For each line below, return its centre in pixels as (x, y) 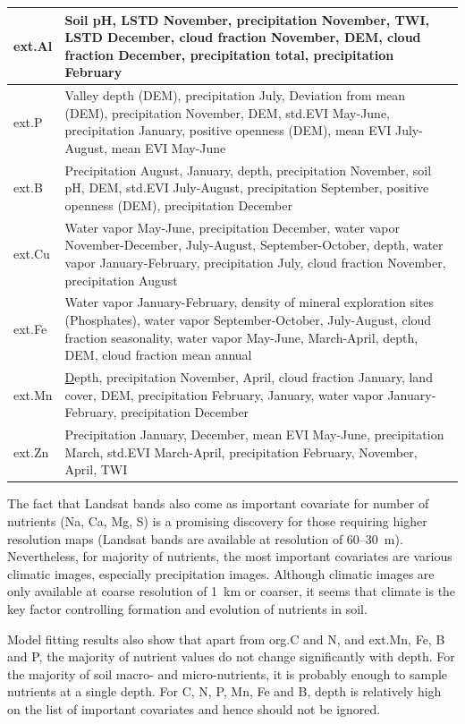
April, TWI (96, 469)
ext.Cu (32, 254)
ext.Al (33, 45)
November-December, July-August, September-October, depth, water (254, 245)
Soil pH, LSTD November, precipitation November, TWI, (247, 19)
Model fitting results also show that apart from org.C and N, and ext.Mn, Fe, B (226, 639)
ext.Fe (30, 328)
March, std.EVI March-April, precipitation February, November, (241, 451)
